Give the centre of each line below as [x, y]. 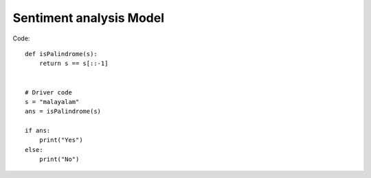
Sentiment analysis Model [89, 18]
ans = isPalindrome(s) [63, 112]
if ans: [38, 131]
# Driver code [48, 92]
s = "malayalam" [52, 102]
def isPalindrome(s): [61, 54]
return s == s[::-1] [74, 64]
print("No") [59, 160]
